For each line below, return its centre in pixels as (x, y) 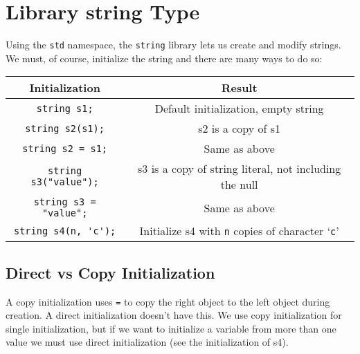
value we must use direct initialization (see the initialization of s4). (147, 342)
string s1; (65, 108)
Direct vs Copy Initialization (110, 272)
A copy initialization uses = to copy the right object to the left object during (168, 301)
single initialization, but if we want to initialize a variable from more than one (171, 328)
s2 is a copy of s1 (240, 129)
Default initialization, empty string (239, 109)
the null (239, 185)
